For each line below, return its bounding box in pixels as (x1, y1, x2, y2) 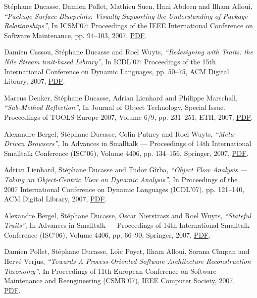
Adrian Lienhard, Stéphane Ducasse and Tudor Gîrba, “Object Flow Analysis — (4, 164, 248, 175)
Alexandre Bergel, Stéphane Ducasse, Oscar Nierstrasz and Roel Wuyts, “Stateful (4, 210, 251, 220)
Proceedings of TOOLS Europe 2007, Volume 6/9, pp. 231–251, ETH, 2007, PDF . (4, 111, 253, 122)
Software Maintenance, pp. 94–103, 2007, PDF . (4, 30, 147, 40)
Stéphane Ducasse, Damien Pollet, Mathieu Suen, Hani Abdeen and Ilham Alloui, (4, 1, 253, 11)
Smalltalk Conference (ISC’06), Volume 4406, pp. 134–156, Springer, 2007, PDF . (4, 148, 249, 158)
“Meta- (215, 128, 236, 139)
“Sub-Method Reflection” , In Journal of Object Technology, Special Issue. (4, 102, 226, 112)
